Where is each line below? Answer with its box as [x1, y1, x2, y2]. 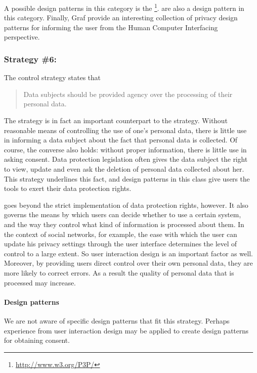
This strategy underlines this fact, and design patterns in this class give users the [4, 173, 250, 184]
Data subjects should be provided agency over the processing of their [23, 89, 233, 99]
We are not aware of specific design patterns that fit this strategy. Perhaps [4, 315, 230, 326]
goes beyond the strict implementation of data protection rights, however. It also [4, 199, 249, 210]
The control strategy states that [4, 72, 101, 83]
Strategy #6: [4, 52, 57, 65]
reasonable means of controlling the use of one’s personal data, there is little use [4, 125, 247, 135]
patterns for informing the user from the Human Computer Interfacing [4, 22, 218, 32]
